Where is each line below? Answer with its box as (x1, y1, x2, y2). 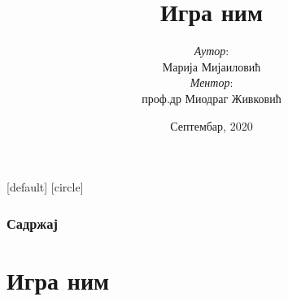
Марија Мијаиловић (162, 58, 261, 75)
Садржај (7, 213, 58, 233)
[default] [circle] (7, 178, 84, 196)
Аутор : (194, 42, 229, 59)
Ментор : (190, 74, 233, 91)
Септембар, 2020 (170, 117, 253, 134)
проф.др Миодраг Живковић (142, 89, 281, 106)
